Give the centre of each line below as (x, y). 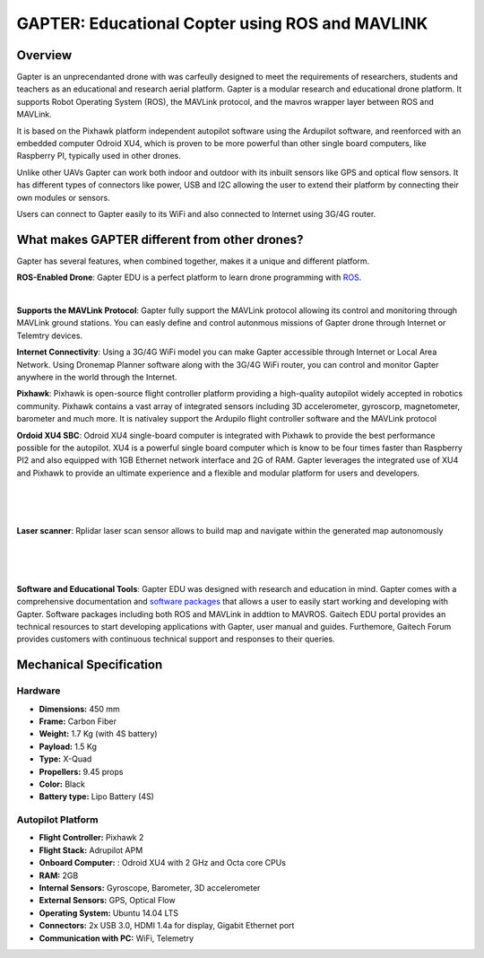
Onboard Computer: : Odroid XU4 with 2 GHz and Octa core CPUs (163, 863)
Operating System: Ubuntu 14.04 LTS (109, 913)
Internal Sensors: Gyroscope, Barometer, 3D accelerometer (150, 888)
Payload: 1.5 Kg (68, 746)
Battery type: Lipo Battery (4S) (96, 797)
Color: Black (62, 784)
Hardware (39, 691)
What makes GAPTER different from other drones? (160, 239)
